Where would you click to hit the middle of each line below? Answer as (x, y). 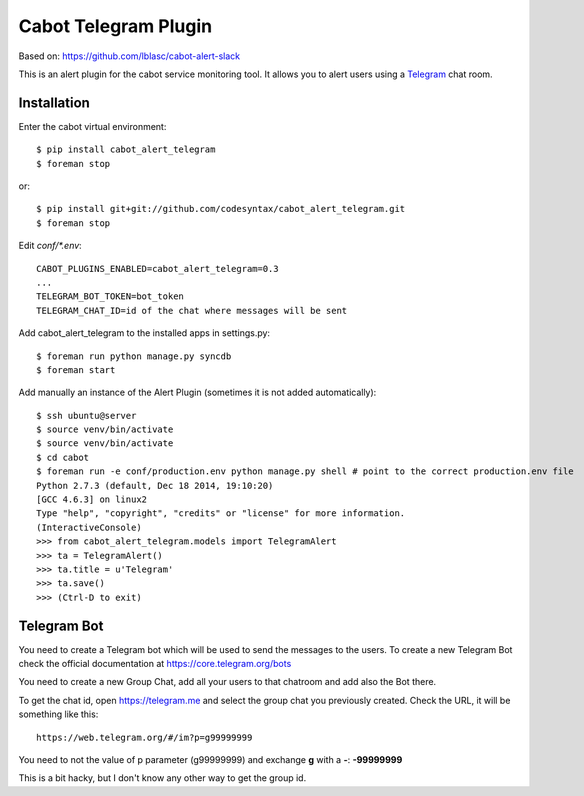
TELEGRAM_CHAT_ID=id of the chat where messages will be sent (192, 310)
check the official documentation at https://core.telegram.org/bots (155, 664)
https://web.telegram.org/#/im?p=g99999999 (144, 737)
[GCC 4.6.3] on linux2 (92, 499)
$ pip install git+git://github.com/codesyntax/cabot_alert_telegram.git (221, 209)
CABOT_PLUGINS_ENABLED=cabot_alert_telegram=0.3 (157, 268)
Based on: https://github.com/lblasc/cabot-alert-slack (129, 56)
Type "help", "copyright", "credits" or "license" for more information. (221, 513)
